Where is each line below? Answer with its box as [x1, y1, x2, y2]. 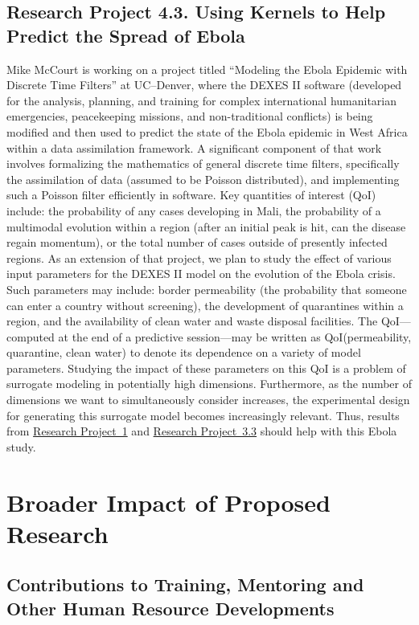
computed [6, 328, 55, 345]
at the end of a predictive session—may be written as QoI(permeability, [58, 328, 412, 345]
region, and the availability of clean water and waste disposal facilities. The [6, 312, 378, 329]
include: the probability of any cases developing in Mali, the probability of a [6, 202, 381, 219]
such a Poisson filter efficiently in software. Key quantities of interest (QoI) [6, 186, 376, 203]
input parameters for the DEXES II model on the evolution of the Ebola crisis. [6, 265, 396, 282]
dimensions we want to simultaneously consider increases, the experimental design [6, 391, 410, 408]
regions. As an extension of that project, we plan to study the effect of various [6, 249, 392, 266]
